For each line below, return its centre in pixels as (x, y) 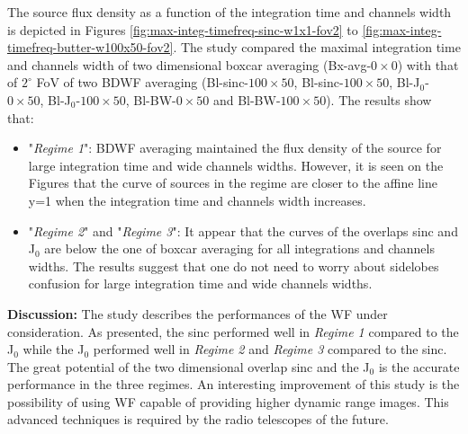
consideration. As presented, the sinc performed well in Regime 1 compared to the (233, 331)
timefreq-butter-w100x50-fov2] (90, 47)
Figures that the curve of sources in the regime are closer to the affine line (233, 183)
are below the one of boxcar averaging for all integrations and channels (239, 248)
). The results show (379, 99)
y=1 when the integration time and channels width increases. (197, 200)
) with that (428, 64)
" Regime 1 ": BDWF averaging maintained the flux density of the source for (235, 148)
